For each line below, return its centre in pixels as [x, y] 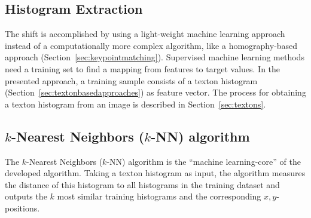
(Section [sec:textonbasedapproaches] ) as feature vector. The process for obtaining [155, 92]
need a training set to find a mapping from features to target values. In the [143, 68]
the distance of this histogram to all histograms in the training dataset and [142, 184]
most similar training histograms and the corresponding [159, 196]
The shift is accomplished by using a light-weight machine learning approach [145, 34]
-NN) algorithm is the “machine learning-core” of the [204, 161]
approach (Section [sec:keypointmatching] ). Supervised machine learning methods [155, 57]
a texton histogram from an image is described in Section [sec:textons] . [135, 104]
